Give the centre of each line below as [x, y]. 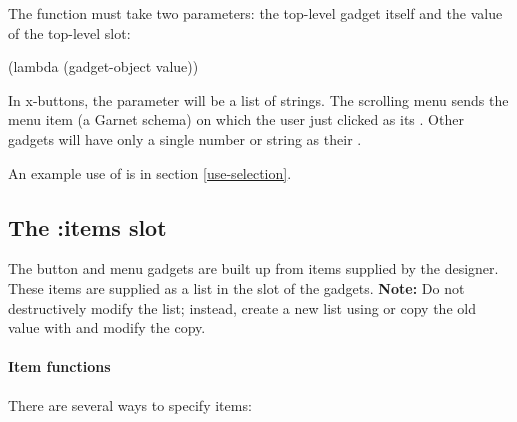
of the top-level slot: [69, 32]
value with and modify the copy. [107, 327]
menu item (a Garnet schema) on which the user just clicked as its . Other [236, 119]
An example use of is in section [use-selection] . [150, 172]
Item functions [59, 366]
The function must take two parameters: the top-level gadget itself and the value [255, 13]
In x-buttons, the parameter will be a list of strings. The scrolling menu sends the [258, 99]
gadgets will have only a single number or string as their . [185, 138]
